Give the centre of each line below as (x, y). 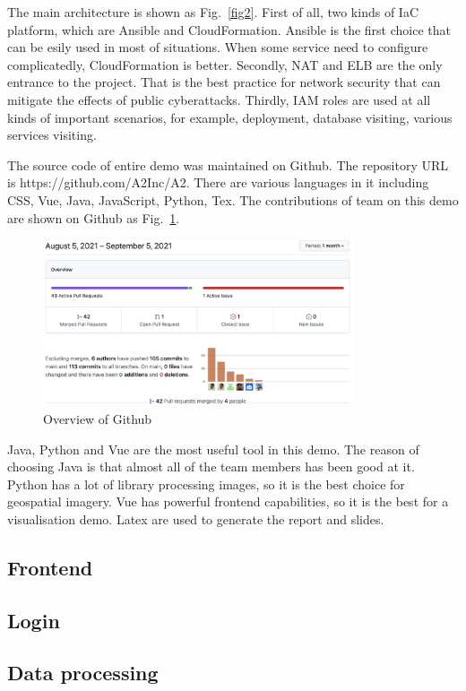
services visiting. (52, 135)
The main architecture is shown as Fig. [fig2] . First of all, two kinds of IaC (213, 12)
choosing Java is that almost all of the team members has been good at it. (211, 466)
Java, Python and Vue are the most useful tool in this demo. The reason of (213, 449)
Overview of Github (98, 418)
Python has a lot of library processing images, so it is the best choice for (206, 484)
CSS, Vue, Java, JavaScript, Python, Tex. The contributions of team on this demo (233, 199)
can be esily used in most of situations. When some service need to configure (218, 47)
